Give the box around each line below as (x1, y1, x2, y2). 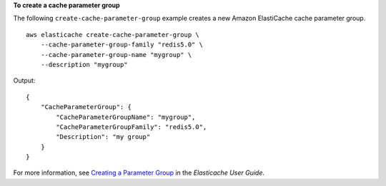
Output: (13, 76, 36, 85)
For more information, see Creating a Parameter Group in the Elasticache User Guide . (13, 168, 264, 177)
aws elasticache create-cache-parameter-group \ (26, 31, 199, 38)
